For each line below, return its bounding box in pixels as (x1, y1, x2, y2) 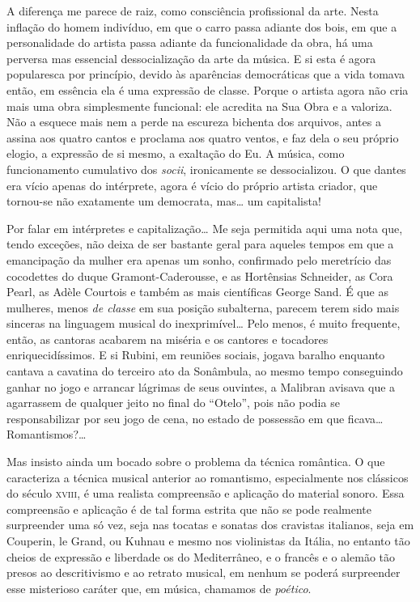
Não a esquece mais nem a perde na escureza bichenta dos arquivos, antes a (6, 113, 381, 130)
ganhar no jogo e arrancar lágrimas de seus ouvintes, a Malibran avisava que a (6, 378, 396, 395)
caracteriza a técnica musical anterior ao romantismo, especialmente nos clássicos (6, 468, 409, 485)
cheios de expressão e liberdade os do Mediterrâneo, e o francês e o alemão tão (6, 548, 396, 565)
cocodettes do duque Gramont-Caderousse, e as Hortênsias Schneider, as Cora (6, 267, 393, 284)
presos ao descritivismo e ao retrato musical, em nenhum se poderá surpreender (6, 564, 401, 581)
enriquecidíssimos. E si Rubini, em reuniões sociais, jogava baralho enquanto (6, 346, 385, 363)
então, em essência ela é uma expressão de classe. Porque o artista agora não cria (6, 81, 409, 98)
